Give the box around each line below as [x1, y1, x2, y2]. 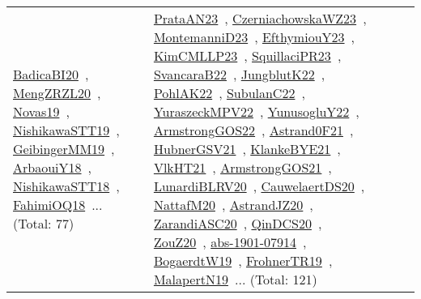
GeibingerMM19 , [13, 139, 115, 158]
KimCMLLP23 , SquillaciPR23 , [153, 46, 342, 65]
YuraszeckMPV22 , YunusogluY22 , [153, 102, 359, 121]
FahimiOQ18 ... [13, 195, 103, 214]
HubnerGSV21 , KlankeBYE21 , [153, 139, 341, 158]
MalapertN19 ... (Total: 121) [153, 270, 317, 288]
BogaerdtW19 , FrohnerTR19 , [153, 251, 333, 270]
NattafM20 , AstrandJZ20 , [153, 195, 313, 214]
